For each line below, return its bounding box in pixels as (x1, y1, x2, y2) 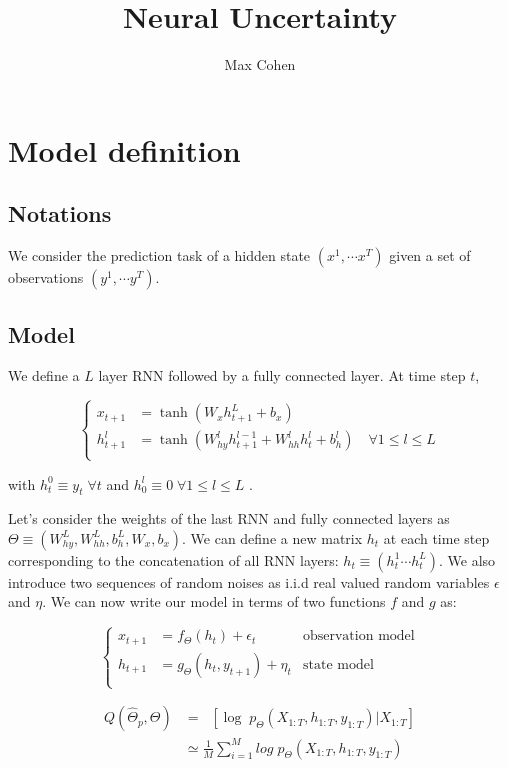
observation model (302, 629, 415, 644)
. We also (439, 549, 496, 570)
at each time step (383, 527, 490, 548)
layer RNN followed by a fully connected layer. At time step (98, 365, 466, 386)
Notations (8, 198, 112, 229)
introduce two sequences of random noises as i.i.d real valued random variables (8, 571, 490, 592)
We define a (8, 365, 80, 386)
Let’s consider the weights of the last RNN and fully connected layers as (8, 508, 450, 529)
